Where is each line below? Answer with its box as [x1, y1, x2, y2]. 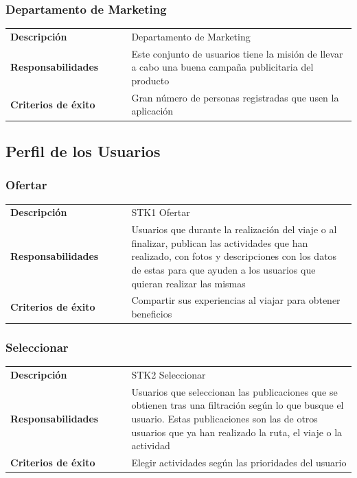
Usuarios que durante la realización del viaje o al [131, 222, 337, 237]
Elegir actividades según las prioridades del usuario [131, 455, 347, 470]
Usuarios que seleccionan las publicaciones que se [131, 384, 338, 398]
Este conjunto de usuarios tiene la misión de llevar [131, 46, 343, 60]
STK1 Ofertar [131, 205, 190, 219]
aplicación [131, 104, 174, 118]
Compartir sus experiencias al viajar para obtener [131, 293, 341, 307]
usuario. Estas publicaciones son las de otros [131, 411, 318, 426]
